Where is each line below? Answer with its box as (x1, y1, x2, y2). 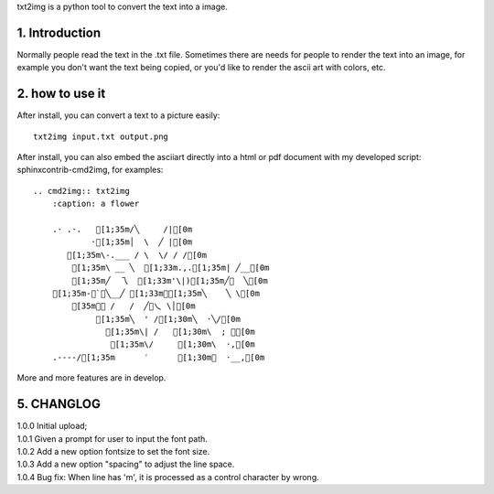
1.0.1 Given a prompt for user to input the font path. (16, 433, 208, 444)
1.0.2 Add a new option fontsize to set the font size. (16, 446, 210, 456)
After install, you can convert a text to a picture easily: (16, 110, 220, 121)
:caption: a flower (51, 199, 140, 209)
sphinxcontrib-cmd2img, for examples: (16, 165, 164, 176)
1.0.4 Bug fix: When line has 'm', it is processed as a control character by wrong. (16, 471, 319, 482)
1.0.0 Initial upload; (16, 421, 88, 432)
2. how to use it (16, 86, 106, 102)
